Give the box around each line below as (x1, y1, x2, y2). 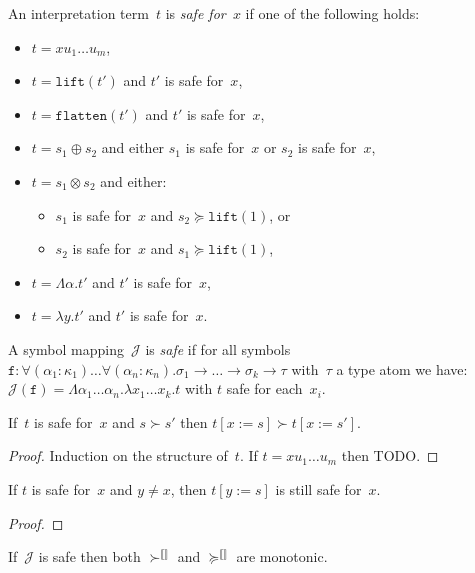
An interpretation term (8, 3, 149, 23)
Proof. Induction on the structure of (8, 445, 228, 466)
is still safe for (275, 478, 362, 499)
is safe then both (38, 546, 141, 567)
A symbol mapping (8, 338, 124, 359)
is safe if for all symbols (145, 338, 291, 359)
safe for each (226, 378, 303, 399)
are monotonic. (236, 546, 328, 567)
